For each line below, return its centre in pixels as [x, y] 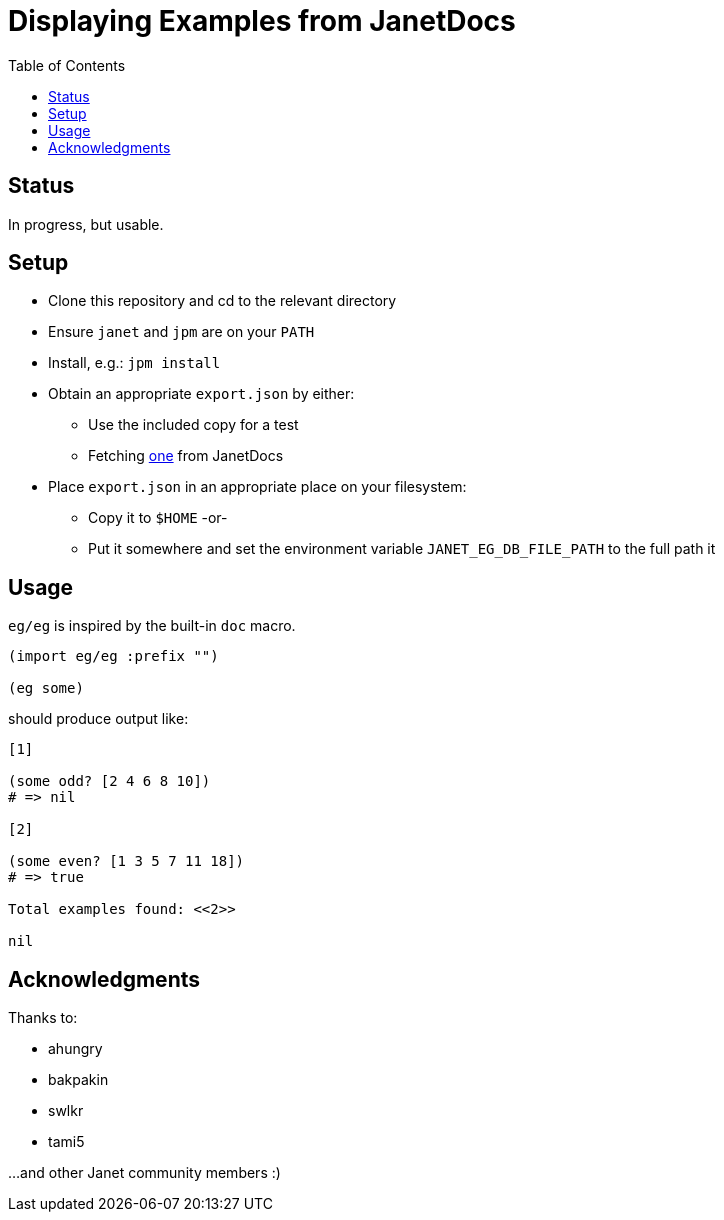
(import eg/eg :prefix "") [113, 656]
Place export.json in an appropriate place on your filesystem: [257, 487]
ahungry [75, 1049]
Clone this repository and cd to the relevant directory [222, 301]
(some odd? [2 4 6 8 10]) [109, 781]
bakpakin [78, 1080]
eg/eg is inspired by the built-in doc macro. [152, 626]
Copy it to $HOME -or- [158, 518]
